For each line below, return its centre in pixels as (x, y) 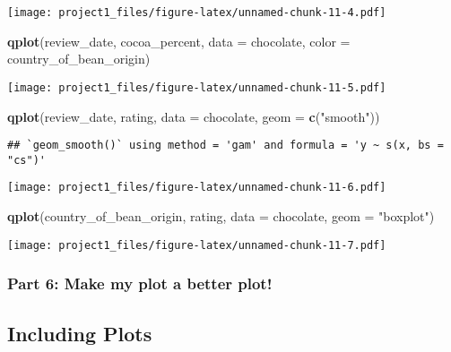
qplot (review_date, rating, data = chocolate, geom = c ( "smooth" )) (194, 116)
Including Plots (80, 333)
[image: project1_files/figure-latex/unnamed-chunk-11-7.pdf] (197, 245)
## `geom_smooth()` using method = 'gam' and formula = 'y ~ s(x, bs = (225, 146)
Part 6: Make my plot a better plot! (140, 283)
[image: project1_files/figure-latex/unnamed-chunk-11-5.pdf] (197, 87)
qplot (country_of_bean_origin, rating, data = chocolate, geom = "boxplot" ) (221, 216)
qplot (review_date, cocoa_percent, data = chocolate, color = (179, 41)
